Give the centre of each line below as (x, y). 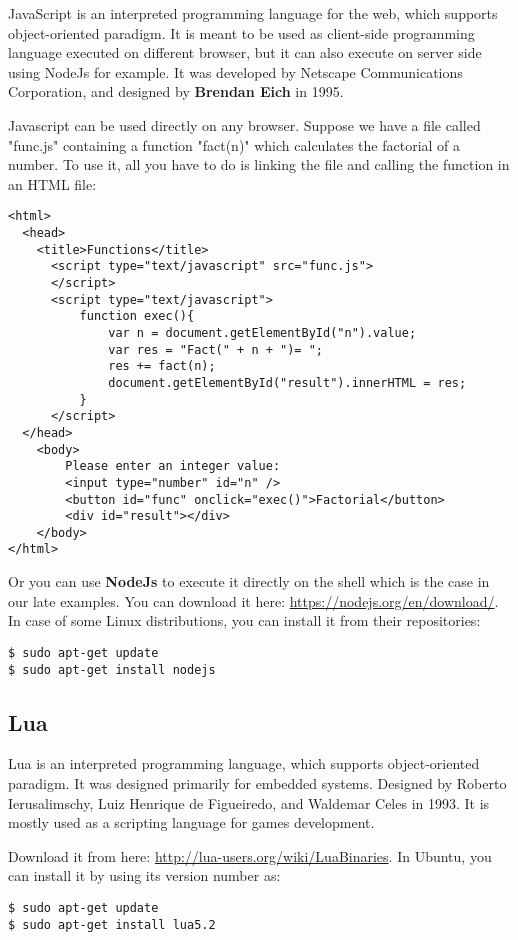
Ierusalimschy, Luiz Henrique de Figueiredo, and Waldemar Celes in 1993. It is (249, 802)
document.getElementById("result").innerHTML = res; (287, 382)
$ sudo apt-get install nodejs (112, 669)
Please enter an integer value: (173, 466)
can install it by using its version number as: (144, 875)
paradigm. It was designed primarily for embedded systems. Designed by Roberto (257, 783)
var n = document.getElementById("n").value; (262, 332)
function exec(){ (137, 316)
